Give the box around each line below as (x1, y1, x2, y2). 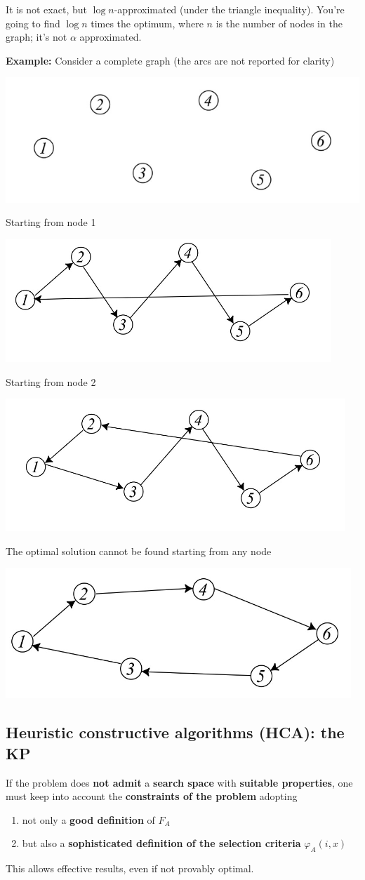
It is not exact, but (6, 2, 87, 16)
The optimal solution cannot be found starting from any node (6, 543, 272, 558)
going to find (6, 15, 60, 30)
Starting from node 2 (6, 374, 96, 389)
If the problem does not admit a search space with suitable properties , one (6, 775, 353, 789)
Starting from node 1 (6, 215, 96, 229)
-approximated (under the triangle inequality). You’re (114, 2, 345, 16)
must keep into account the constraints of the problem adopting (6, 789, 298, 804)
